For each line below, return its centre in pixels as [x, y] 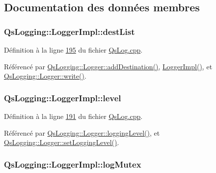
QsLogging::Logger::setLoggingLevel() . [62, 142]
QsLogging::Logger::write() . [45, 76]
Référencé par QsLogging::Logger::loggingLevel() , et [82, 132]
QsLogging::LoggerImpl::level [63, 98]
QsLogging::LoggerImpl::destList [69, 31]
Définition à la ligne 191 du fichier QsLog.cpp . [73, 116]
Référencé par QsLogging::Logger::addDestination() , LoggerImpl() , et [108, 66]
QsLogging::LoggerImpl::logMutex [73, 164]
